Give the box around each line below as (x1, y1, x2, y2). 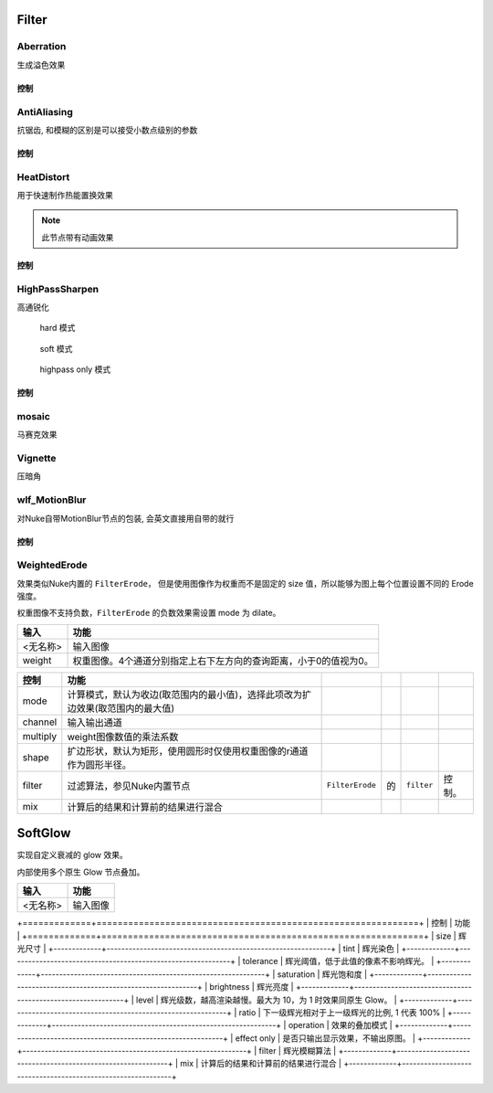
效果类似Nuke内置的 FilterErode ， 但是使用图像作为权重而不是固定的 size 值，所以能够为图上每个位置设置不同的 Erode (16, 578, 474, 589)
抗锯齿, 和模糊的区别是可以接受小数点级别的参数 (16, 124, 198, 135)
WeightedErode (16, 558, 89, 571)
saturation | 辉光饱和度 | (277, 969, 368, 980)
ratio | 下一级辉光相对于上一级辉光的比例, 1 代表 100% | (238, 1006, 446, 1018)
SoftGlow (16, 825, 71, 841)
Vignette (16, 452, 57, 465)
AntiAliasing (16, 105, 73, 118)
